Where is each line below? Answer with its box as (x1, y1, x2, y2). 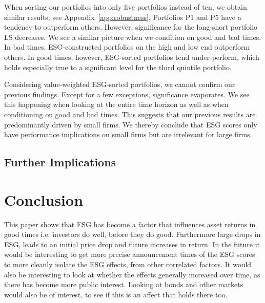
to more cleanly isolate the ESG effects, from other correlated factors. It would (4, 259, 252, 269)
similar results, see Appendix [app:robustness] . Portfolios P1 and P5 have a (4, 11, 241, 22)
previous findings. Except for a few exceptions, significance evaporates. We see (4, 89, 250, 99)
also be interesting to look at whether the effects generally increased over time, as (4, 269, 260, 279)
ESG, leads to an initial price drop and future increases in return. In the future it (4, 239, 260, 249)
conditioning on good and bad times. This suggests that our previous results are (4, 109, 256, 119)
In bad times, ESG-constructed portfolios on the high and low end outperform (4, 41, 250, 52)
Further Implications (4, 154, 116, 170)
